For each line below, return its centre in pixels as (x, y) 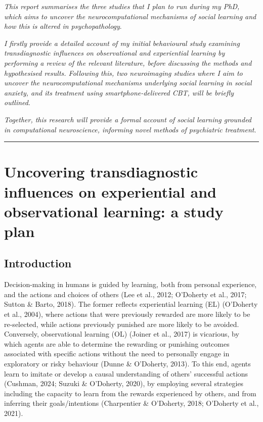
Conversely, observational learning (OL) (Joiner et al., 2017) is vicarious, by (122, 334)
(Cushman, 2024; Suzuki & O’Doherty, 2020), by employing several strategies (124, 383)
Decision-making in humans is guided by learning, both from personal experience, (130, 284)
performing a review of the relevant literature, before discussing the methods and (128, 62)
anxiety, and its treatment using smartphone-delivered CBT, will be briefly (119, 92)
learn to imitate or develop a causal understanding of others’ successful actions (126, 373)
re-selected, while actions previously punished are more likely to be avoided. (122, 324)
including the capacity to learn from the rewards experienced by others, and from (130, 393)
